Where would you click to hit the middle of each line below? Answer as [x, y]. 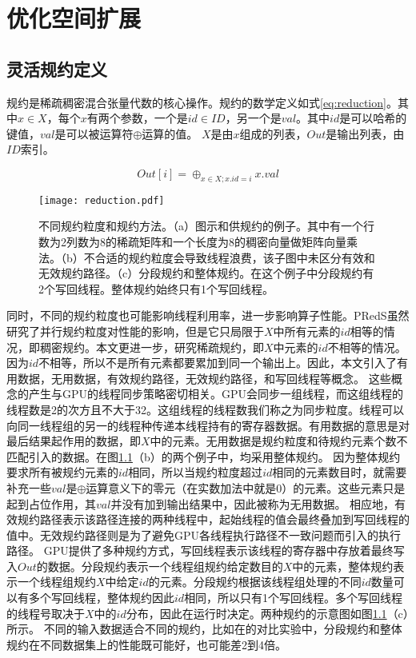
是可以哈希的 [373, 118]
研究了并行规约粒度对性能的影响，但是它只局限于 [135, 331]
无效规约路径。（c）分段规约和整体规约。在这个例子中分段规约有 [206, 273]
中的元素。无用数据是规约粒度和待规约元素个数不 [279, 441]
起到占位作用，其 [51, 503]
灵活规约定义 [57, 68]
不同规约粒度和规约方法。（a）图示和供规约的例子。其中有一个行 [206, 226]
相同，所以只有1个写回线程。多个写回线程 [294, 598]
